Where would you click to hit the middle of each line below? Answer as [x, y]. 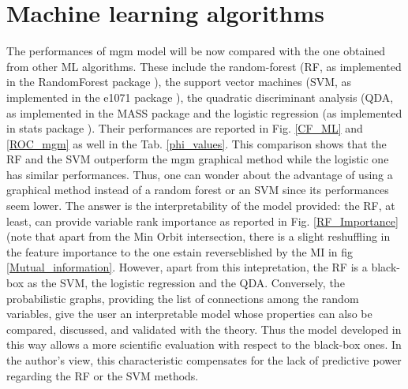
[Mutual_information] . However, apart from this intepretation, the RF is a [187, 267]
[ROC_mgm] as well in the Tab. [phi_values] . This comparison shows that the [197, 143]
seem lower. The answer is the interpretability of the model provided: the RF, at [201, 206]
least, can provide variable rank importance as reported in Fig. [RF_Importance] [202, 221]
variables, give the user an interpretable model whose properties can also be [189, 314]
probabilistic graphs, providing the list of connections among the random [183, 298]
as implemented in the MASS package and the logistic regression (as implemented [204, 112]
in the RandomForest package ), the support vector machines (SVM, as [179, 82]
